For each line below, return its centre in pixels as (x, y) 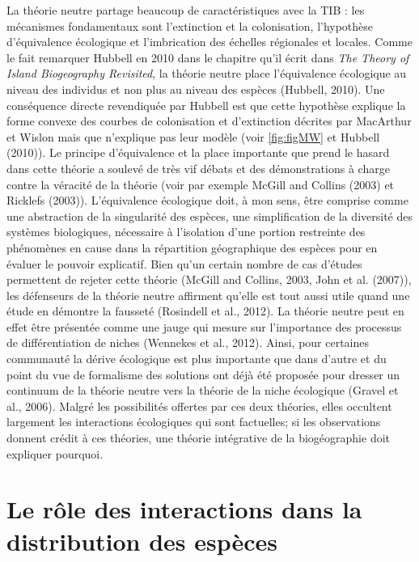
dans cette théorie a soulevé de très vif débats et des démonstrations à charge (198, 168)
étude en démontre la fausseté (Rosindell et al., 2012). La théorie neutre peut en (205, 311)
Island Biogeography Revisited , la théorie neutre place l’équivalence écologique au (207, 73)
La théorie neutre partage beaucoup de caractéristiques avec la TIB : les (186, 10)
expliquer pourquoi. (55, 453)
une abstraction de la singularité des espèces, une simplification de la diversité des (209, 216)
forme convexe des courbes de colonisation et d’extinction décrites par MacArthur (209, 121)
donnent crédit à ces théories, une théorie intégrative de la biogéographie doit (199, 438)
